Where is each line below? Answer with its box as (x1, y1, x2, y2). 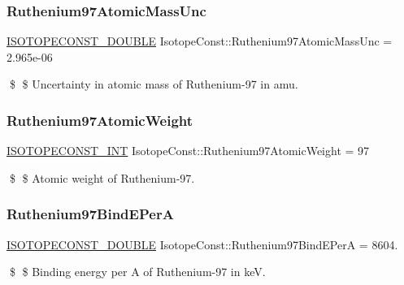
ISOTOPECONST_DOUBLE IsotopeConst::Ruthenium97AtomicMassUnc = (7, 32, 393, 50)
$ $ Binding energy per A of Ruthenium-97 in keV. (9, 263, 266, 280)
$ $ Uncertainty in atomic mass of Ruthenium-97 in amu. (9, 76, 298, 93)
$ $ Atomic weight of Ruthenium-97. (9, 169, 195, 186)
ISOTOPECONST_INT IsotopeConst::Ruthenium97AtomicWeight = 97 (7, 142, 370, 159)
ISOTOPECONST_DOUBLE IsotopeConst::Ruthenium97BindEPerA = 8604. (7, 235, 398, 253)
